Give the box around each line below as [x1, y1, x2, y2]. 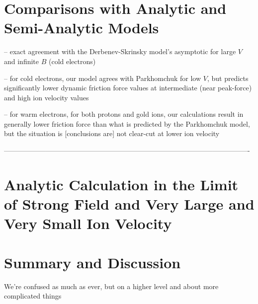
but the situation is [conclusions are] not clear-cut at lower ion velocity [4, 128, 220, 139]
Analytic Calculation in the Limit [4, 174, 239, 194]
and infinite [4, 56, 39, 66]
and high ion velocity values [4, 92, 89, 102]
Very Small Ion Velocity [4, 213, 172, 233]
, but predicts [207, 73, 249, 83]
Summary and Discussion [4, 252, 181, 272]
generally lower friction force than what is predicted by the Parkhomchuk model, [4, 118, 250, 129]
